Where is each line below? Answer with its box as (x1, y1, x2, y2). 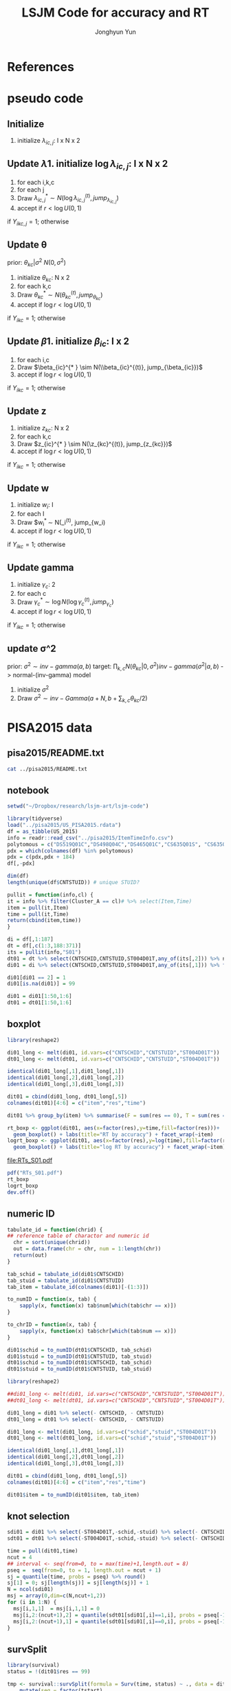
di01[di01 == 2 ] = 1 (7, 974, 67, 981)
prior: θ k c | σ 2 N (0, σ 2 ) (7, 257, 67, 268)
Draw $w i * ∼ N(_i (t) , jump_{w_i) (16, 517, 106, 528)
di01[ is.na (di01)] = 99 (7, 981, 76, 988)
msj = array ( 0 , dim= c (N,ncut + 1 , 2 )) (7, 1592, 107, 1599)
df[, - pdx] (7, 860, 36, 867)
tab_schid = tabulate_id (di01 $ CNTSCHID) (7, 1270, 125, 1277)
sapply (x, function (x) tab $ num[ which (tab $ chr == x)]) (19, 1302, 177, 1310)
